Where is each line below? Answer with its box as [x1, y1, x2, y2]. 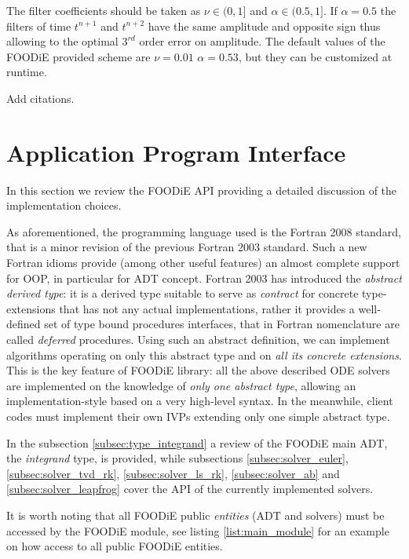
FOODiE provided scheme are [6, 48, 151, 64]
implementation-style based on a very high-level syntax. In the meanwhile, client [6, 393, 393, 409]
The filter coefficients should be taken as [6, 2, 201, 18]
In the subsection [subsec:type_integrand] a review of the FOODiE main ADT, [6, 434, 388, 451]
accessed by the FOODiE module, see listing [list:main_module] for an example [6, 522, 389, 539]
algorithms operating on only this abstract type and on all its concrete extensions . [6, 346, 402, 363]
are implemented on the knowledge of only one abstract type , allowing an [6, 377, 356, 393]
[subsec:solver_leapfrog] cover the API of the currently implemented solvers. [6, 480, 374, 497]
